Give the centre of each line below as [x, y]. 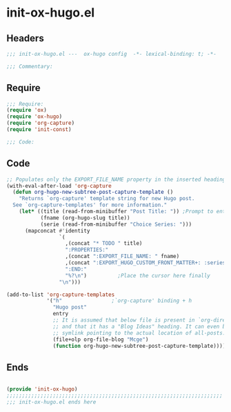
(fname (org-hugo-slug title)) [85, 218]
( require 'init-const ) [39, 130]
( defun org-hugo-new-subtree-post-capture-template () [93, 192]
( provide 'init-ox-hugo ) [42, 389]
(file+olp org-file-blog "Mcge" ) [101, 340]
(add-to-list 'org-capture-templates [61, 295]
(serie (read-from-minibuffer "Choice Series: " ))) [116, 224]
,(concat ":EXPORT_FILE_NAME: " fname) [122, 257]
